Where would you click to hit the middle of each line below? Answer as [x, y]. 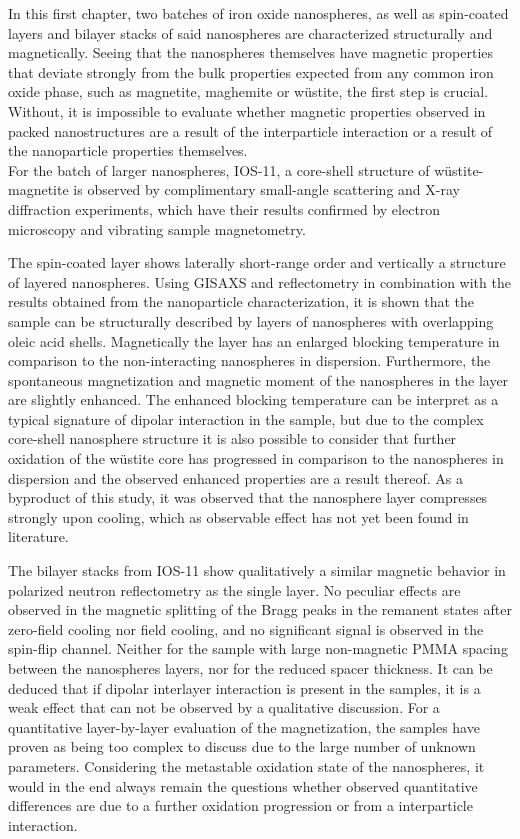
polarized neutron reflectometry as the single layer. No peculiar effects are [234, 589]
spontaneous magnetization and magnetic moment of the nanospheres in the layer [258, 379]
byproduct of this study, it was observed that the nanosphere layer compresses [248, 497]
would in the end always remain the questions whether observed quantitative [243, 785]
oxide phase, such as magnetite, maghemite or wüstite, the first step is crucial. [248, 91]
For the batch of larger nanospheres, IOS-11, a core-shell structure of [219, 169]
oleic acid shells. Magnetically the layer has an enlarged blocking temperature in [254, 340]
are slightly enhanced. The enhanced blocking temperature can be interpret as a [253, 399]
